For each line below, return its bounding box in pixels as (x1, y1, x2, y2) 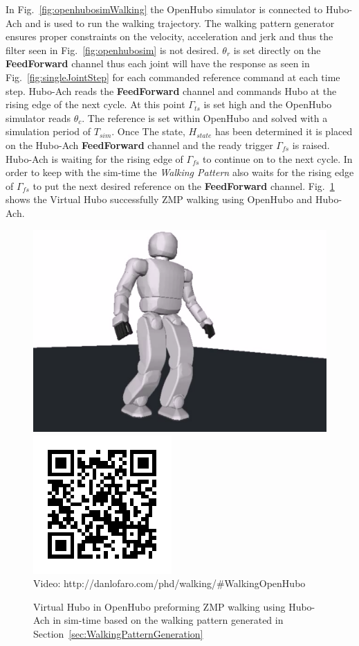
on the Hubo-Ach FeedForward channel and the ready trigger (6, 137, 273, 152)
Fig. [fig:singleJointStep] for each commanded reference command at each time (6, 69, 340, 84)
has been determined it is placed (215, 124, 353, 139)
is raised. (292, 137, 330, 152)
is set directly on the (233, 42, 321, 57)
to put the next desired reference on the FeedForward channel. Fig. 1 (33, 178, 335, 193)
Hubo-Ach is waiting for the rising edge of (6, 151, 183, 166)
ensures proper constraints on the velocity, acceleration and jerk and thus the (6, 29, 333, 44)
